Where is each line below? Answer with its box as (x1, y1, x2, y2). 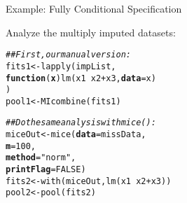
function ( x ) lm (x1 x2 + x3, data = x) (6, 73, 156, 83)
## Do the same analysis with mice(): (6, 118, 156, 128)
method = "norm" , (6, 153, 76, 163)
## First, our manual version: (6, 50, 131, 60)
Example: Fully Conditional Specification (6, 1, 182, 15)
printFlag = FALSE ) (6, 164, 86, 175)
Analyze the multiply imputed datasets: (6, 24, 176, 39)
